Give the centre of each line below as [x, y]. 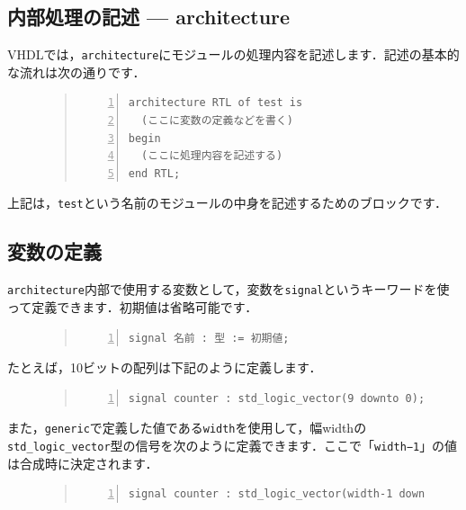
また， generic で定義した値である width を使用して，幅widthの [187, 428]
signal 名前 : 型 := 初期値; [209, 338]
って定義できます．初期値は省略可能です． [133, 306]
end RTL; [154, 173]
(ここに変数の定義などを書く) [218, 121]
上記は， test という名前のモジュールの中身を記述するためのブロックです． [228, 203]
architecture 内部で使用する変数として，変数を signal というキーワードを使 [229, 289]
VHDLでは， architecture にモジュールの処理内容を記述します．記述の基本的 [233, 54]
